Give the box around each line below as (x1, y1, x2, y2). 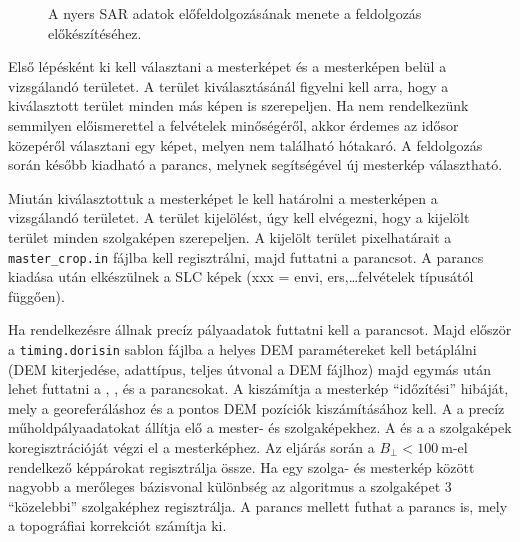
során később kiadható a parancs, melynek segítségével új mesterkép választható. (8, 154, 503, 175)
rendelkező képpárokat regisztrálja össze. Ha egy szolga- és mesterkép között (8, 456, 475, 477)
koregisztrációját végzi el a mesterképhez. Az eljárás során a (8, 437, 375, 457)
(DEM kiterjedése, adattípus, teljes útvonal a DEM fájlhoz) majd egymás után (8, 358, 491, 379)
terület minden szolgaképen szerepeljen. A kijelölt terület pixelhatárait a (8, 226, 452, 247)
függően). (8, 285, 65, 306)
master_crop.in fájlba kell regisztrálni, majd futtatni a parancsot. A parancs (8, 246, 484, 267)
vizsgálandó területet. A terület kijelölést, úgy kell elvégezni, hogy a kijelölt (8, 207, 470, 228)
